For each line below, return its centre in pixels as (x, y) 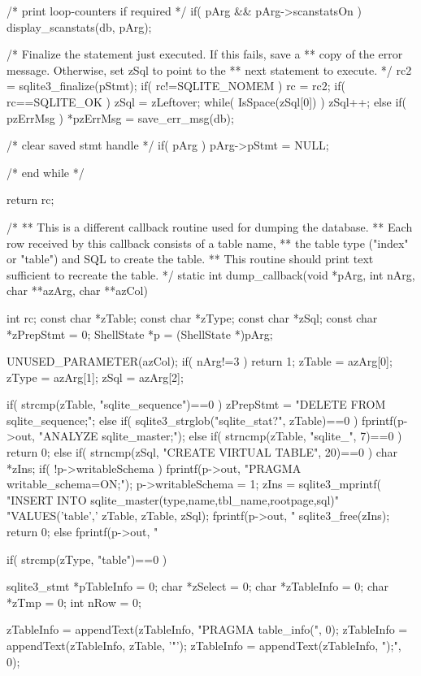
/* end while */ (46, 172)
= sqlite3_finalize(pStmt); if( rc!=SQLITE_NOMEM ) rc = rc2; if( (176, 86)
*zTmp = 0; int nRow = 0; (74, 602)
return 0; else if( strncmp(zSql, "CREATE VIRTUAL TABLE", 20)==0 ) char (202, 452)
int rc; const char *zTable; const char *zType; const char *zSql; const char (192, 317)
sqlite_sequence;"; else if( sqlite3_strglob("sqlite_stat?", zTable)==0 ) (182, 420)
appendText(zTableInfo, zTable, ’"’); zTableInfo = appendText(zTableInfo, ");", (204, 645)
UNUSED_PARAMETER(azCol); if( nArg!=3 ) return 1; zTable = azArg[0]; (200, 361)
